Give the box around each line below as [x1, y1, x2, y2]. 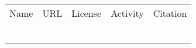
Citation [153, 6, 187, 20]
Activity [111, 6, 144, 20]
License [71, 6, 102, 20]
